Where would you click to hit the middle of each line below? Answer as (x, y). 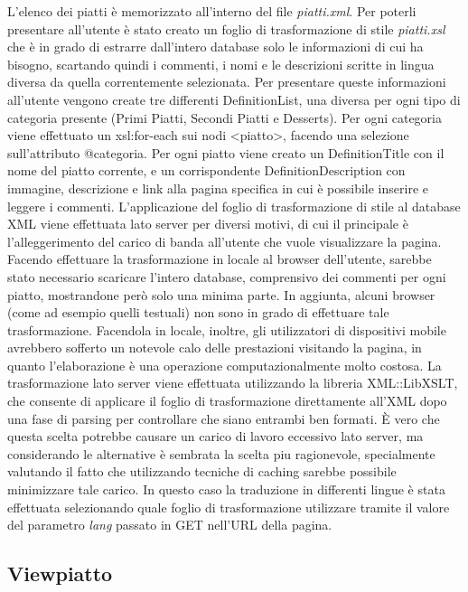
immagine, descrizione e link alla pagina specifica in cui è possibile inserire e (218, 188)
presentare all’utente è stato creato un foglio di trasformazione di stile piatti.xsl (226, 28)
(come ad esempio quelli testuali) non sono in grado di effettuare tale (198, 312)
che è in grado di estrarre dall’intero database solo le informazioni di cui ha (215, 47)
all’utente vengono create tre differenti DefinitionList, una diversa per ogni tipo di (234, 99)
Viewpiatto (60, 573)
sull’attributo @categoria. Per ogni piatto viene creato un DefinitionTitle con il (226, 152)
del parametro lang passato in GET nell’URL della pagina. (170, 525)
